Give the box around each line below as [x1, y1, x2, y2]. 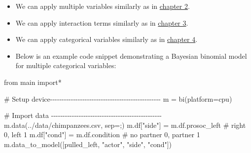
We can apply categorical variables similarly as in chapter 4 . [15, 34, 198, 44]
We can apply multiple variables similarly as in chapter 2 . [15, 1, 190, 11]
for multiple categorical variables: [15, 60, 116, 71]
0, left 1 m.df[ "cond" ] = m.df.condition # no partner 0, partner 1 [4, 129, 200, 140]
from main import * [4, 76, 62, 87]
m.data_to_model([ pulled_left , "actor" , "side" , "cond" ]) [4, 139, 172, 149]
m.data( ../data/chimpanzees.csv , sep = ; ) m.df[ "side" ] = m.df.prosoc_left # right [4, 119, 246, 130]
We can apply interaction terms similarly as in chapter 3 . [15, 17, 188, 28]
